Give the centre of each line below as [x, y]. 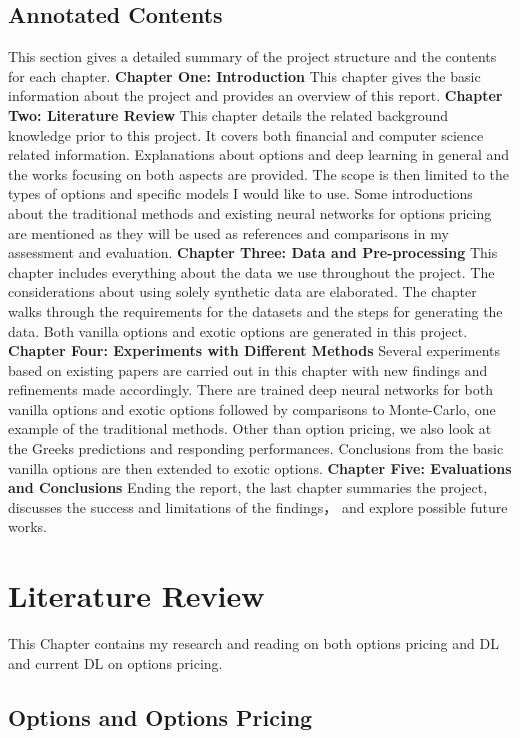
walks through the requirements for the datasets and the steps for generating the [255, 310]
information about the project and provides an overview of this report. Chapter [255, 95]
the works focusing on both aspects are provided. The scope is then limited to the [259, 173]
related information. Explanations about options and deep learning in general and [259, 154]
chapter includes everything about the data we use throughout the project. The [251, 271]
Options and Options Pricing [160, 716]
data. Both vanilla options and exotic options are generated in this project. [238, 330]
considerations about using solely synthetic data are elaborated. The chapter [242, 291]
